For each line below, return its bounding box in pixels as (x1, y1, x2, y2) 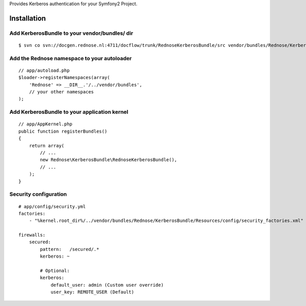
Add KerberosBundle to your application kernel (9, 109, 129, 116)
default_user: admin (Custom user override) (50, 282, 164, 288)
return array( (29, 143, 65, 148)
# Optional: (40, 268, 70, 274)
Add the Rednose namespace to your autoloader (9, 55, 132, 62)
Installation (9, 14, 46, 22)
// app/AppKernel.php (18, 121, 72, 127)
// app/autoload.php (18, 67, 70, 73)
